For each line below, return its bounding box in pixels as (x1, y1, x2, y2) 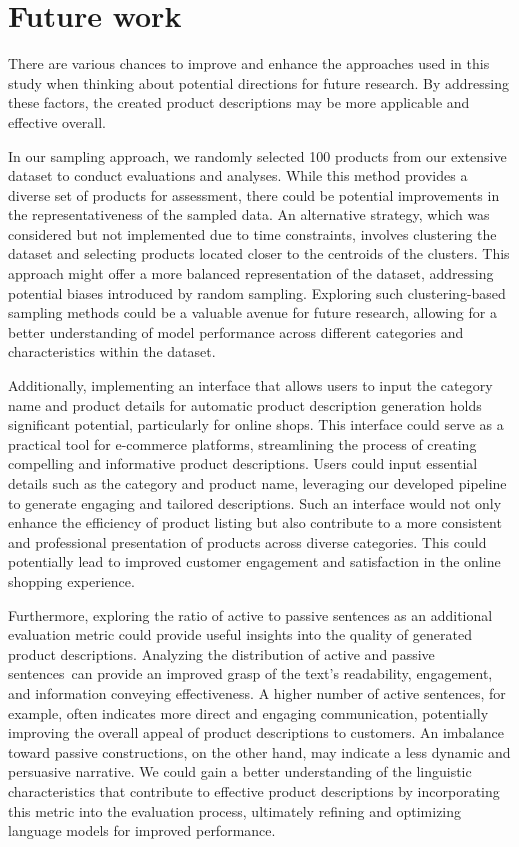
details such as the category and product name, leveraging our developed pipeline (8, 473, 507, 493)
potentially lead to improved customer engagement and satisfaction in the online (8, 551, 501, 572)
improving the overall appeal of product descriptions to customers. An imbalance (8, 722, 504, 743)
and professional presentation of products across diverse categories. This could (8, 531, 487, 552)
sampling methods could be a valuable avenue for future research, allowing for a (8, 302, 497, 323)
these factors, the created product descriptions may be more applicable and (8, 92, 470, 113)
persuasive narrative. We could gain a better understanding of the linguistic (8, 761, 472, 782)
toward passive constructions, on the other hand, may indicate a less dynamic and (8, 741, 511, 762)
